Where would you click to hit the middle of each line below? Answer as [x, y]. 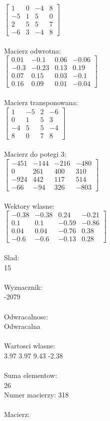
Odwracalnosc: [26, 316]
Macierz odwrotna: [33, 50]
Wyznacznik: [23, 287]
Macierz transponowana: [41, 102]
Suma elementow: [31, 375]
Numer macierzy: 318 [36, 395]
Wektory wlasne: [29, 205]
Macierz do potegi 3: [35, 154]
